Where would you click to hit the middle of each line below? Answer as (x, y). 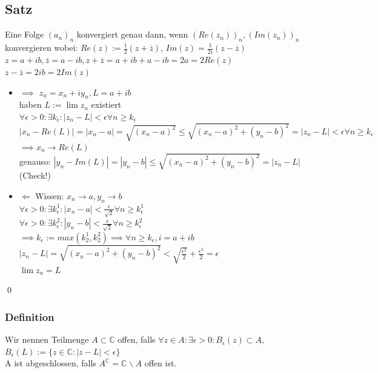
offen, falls (137, 339)
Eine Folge (25, 34)
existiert (106, 104)
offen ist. (161, 363)
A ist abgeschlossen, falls (51, 363)
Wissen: (50, 195)
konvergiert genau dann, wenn (132, 34)
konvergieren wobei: (41, 47)
